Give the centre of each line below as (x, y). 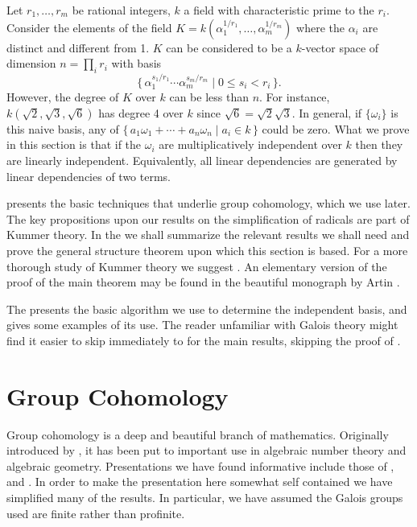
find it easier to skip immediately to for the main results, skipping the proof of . (204, 340)
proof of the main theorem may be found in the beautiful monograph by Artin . (203, 282)
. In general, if (327, 112)
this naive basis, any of (63, 128)
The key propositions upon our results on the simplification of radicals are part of (208, 218)
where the (320, 27)
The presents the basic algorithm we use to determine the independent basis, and (207, 309)
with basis (136, 63)
